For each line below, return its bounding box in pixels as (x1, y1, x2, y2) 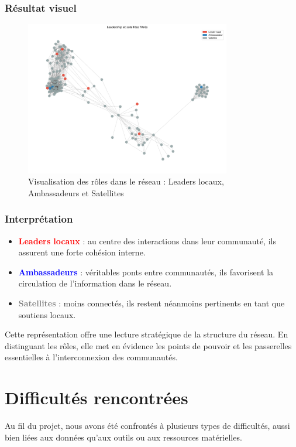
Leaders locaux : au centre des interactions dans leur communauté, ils (18, 234, 276, 247)
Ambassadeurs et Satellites (28, 186, 124, 199)
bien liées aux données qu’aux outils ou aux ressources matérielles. (5, 431, 242, 443)
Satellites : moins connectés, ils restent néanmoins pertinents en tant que (18, 296, 285, 309)
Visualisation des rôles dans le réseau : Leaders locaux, (28, 175, 224, 187)
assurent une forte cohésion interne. (18, 246, 146, 258)
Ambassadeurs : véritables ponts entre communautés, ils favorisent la (18, 265, 274, 278)
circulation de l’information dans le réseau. (18, 277, 172, 289)
